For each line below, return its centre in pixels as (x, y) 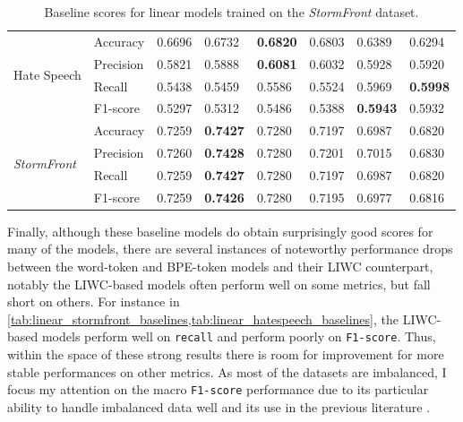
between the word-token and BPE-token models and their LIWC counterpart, (220, 267)
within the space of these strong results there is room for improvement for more (226, 354)
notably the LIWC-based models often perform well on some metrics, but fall (219, 284)
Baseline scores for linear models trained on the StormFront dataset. (231, 12)
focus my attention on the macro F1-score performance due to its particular (218, 389)
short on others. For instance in (94, 301)
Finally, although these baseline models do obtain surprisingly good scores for (220, 231)
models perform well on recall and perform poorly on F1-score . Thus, (239, 336)
